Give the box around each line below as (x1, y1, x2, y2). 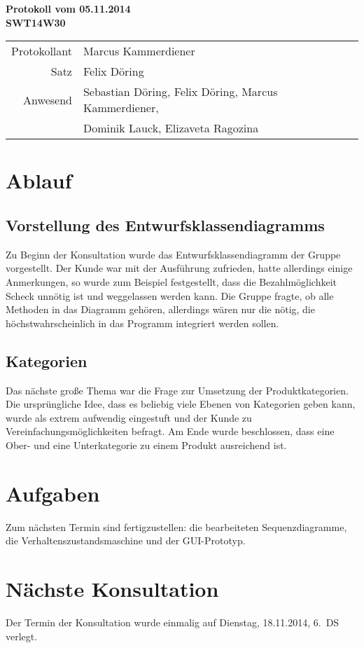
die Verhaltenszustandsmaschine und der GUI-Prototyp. (6, 533, 246, 548)
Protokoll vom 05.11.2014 (6, 1, 131, 15)
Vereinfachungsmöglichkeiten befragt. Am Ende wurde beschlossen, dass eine (6, 424, 335, 439)
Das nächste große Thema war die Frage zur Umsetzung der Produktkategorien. (6, 382, 349, 397)
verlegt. (6, 628, 38, 643)
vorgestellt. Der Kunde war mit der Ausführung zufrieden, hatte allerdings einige (6, 261, 353, 275)
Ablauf (6, 166, 72, 195)
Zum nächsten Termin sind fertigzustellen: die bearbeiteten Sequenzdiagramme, (6, 519, 347, 534)
